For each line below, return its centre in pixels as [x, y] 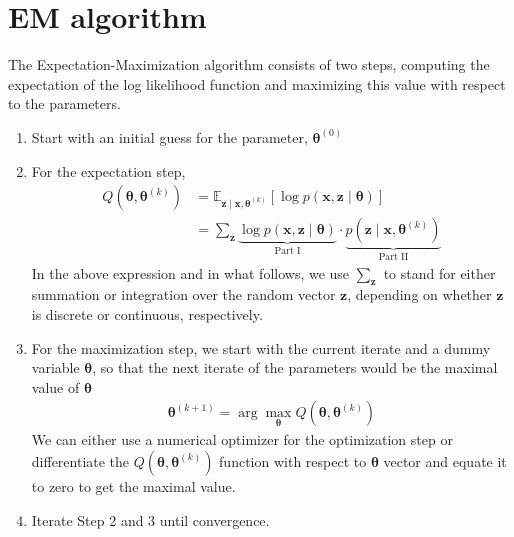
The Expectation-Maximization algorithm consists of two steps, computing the [249, 64]
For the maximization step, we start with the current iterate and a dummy [261, 347]
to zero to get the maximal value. [133, 485]
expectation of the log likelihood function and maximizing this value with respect [257, 83]
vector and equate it [445, 460]
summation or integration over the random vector [183, 294]
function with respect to [293, 460]
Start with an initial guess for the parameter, [169, 136]
